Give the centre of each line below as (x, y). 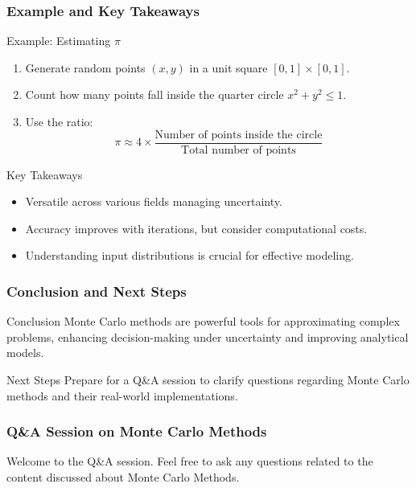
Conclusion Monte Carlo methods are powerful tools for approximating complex (203, 321)
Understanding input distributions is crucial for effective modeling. (189, 255)
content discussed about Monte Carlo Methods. (123, 477)
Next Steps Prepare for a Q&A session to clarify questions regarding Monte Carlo (208, 380)
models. (25, 353)
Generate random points (85, 67)
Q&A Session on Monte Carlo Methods (137, 431)
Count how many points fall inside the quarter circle (154, 94)
